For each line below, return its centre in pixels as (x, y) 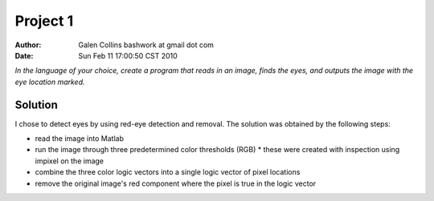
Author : (28, 45)
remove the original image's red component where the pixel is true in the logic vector (176, 183)
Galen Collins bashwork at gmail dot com (146, 45)
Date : (24, 55)
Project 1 (44, 21)
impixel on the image (70, 161)
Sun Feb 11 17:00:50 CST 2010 (128, 55)
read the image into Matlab (80, 139)
